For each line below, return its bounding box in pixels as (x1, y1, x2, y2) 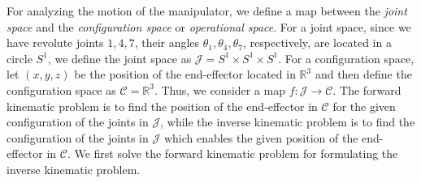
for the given (332, 97, 396, 114)
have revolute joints (7, 34, 104, 51)
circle (7, 49, 33, 66)
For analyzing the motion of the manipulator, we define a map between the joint (7, 2, 407, 19)
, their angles (134, 34, 200, 51)
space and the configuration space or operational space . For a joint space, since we (7, 18, 411, 35)
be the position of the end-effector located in (74, 66, 296, 83)
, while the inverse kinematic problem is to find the (160, 113, 415, 130)
